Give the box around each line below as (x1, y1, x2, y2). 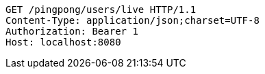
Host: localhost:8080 (5, 37, 121, 48)
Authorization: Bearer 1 (5, 26, 138, 37)
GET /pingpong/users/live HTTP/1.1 (5, 4, 197, 15)
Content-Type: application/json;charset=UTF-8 (5, 15, 260, 26)
